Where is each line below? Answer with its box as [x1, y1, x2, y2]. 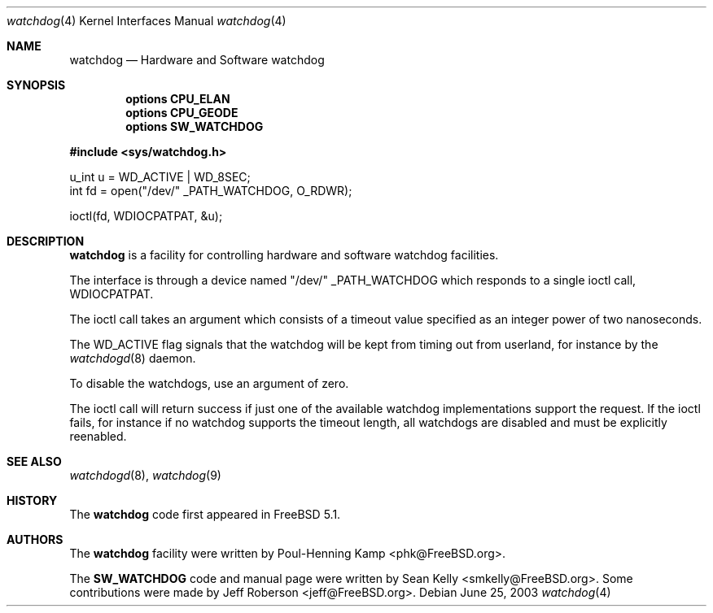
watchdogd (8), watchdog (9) [69, 468, 221, 482]
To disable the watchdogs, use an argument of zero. [69, 376, 349, 390]
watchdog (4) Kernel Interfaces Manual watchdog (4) [7, 14, 287, 28]
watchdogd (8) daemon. [69, 351, 196, 365]
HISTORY [7, 493, 58, 507]
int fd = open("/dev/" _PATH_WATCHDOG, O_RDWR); [69, 184, 352, 198]
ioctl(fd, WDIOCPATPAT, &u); [69, 209, 223, 223]
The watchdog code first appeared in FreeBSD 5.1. [69, 507, 341, 521]
